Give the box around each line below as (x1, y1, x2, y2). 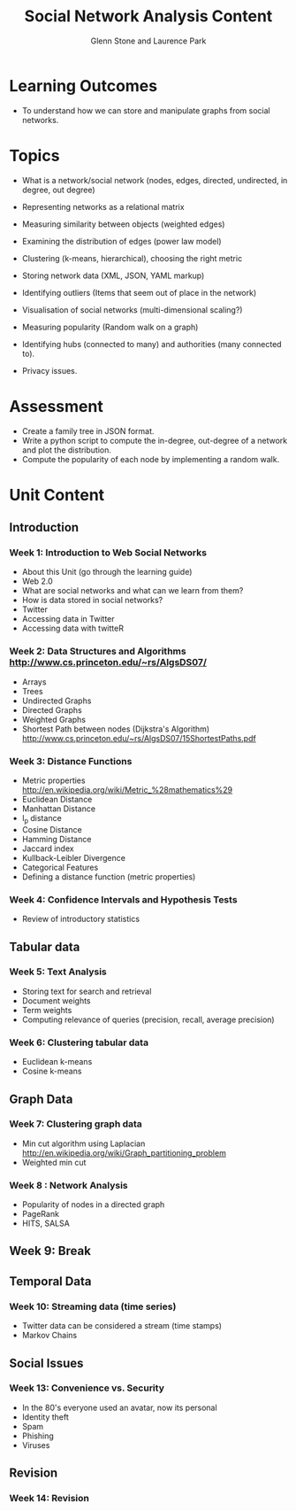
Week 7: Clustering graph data (9, 1118, 143, 1130)
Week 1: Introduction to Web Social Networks (9, 546, 208, 559)
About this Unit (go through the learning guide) (21, 567, 193, 577)
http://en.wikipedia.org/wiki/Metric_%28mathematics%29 (21, 785, 233, 795)
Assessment (9, 396, 103, 416)
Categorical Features (21, 862, 99, 872)
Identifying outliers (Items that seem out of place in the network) (21, 287, 257, 298)
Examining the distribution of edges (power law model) (21, 236, 223, 246)
